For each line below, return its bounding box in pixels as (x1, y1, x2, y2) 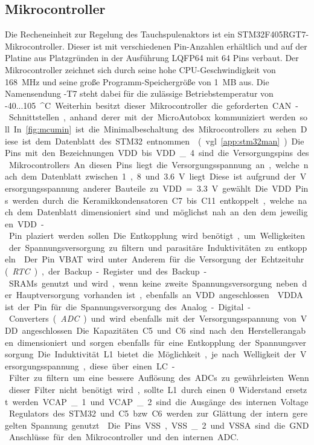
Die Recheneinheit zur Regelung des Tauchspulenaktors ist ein (5, 28, 235, 41)
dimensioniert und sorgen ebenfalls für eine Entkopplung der (17, 336, 251, 348)
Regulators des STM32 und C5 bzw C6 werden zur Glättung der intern (8, 407, 289, 420)
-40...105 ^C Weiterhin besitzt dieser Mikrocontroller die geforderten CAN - (5, 99, 298, 111)
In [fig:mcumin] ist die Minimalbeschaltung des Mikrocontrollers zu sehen (13, 122, 296, 135)
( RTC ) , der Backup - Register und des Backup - (5, 265, 207, 278)
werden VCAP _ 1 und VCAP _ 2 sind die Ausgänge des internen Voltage (12, 395, 309, 408)
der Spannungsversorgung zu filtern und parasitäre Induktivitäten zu (8, 241, 274, 253)
